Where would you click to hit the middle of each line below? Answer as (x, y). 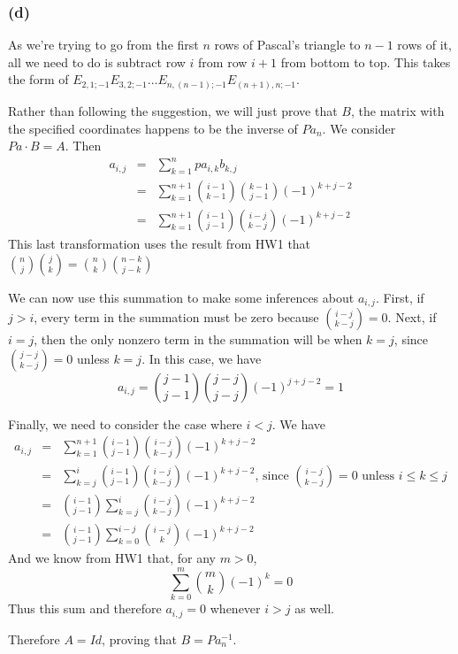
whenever (235, 608)
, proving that (139, 639)
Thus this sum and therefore (85, 608)
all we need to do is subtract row (97, 62)
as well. (314, 608)
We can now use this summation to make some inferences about (181, 297)
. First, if (400, 297)
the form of (38, 79)
